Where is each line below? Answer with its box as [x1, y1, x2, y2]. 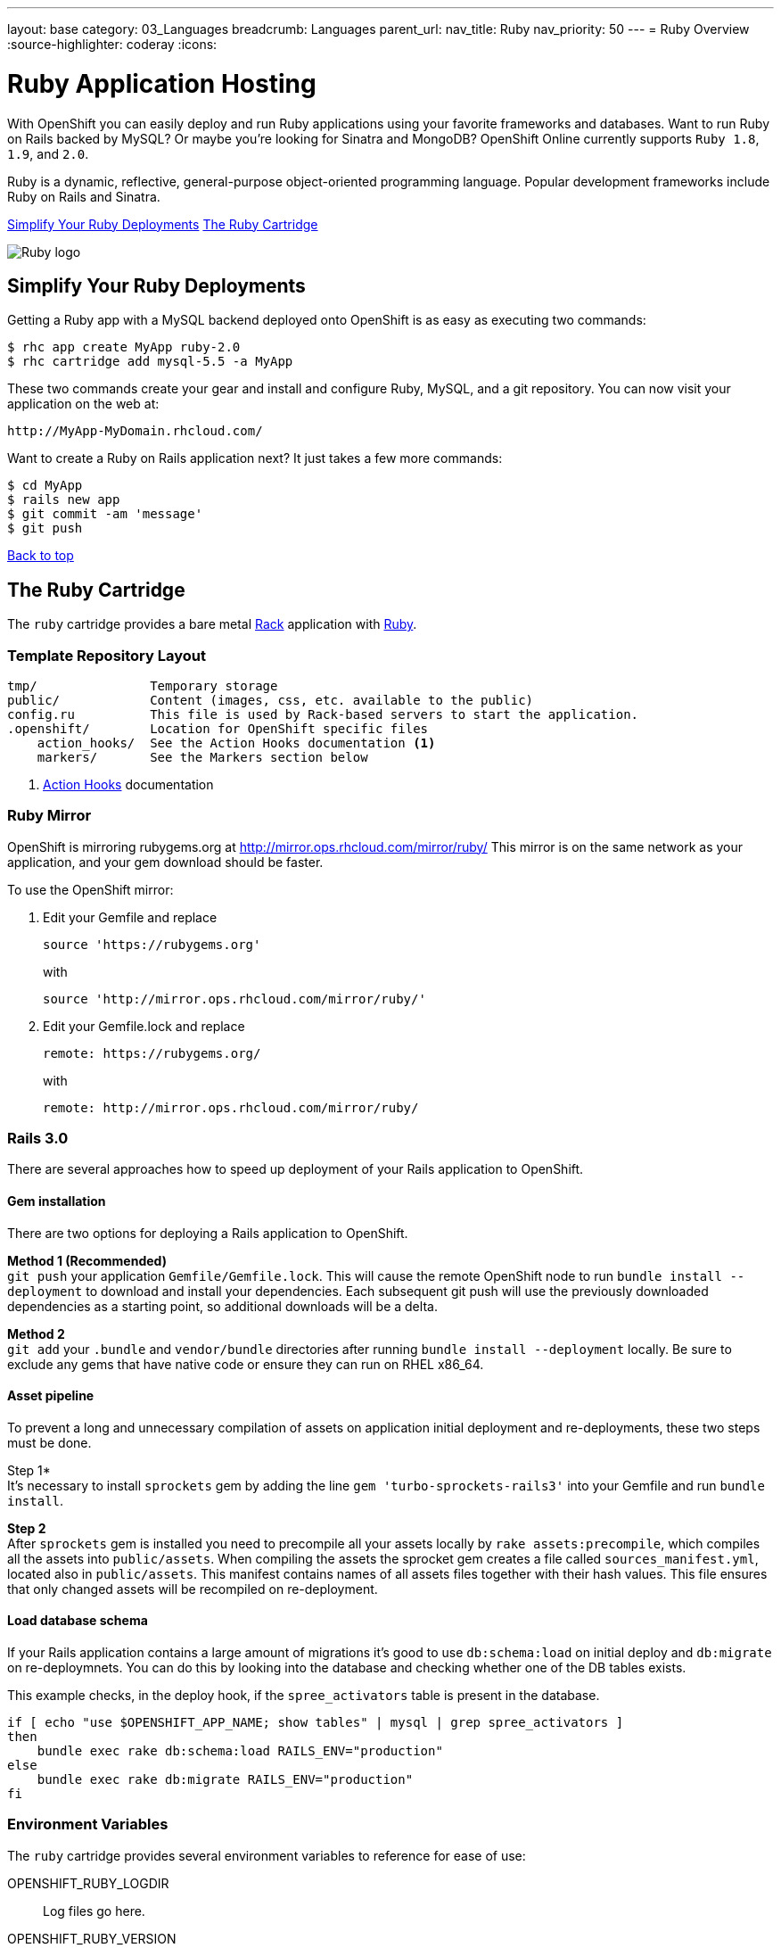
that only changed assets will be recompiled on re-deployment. [7, 1581, 378, 1597]
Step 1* [7, 1462, 51, 1478]
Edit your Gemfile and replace [43, 909, 218, 925]
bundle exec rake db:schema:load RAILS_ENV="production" [37, 1744, 443, 1759]
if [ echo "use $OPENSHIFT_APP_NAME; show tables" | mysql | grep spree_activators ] [7, 1715, 624, 1730]
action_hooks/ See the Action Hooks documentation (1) [37, 735, 436, 750]
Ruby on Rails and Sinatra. [7, 188, 160, 204]
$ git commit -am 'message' [7, 507, 203, 522]
